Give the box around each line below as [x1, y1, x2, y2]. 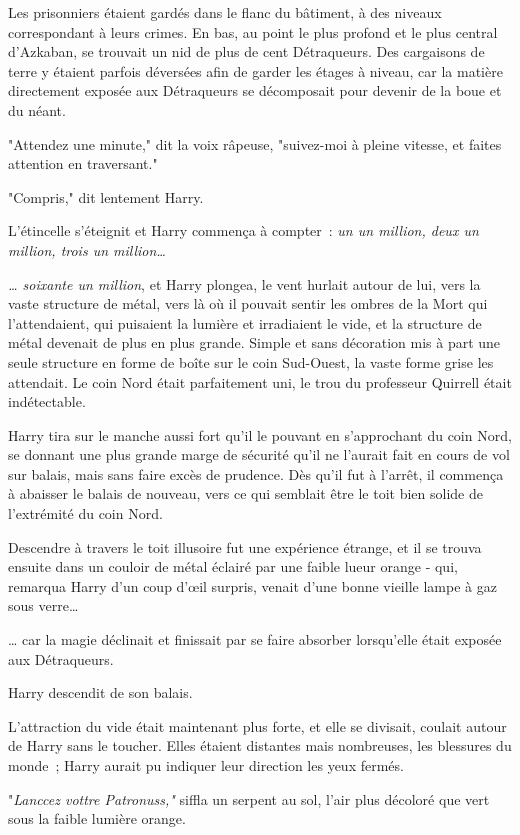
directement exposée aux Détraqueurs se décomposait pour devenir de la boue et [8, 80, 502, 101]
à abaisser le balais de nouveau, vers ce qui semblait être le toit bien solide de [8, 483, 483, 504]
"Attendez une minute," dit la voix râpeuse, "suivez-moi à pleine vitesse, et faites [8, 133, 502, 154]
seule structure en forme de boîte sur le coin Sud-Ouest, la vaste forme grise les [8, 351, 494, 372]
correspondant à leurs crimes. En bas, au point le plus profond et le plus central [8, 21, 498, 42]
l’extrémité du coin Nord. [8, 503, 163, 524]
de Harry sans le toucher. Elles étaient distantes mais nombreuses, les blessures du [8, 735, 512, 756]
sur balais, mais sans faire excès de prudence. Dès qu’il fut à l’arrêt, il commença [8, 463, 504, 484]
